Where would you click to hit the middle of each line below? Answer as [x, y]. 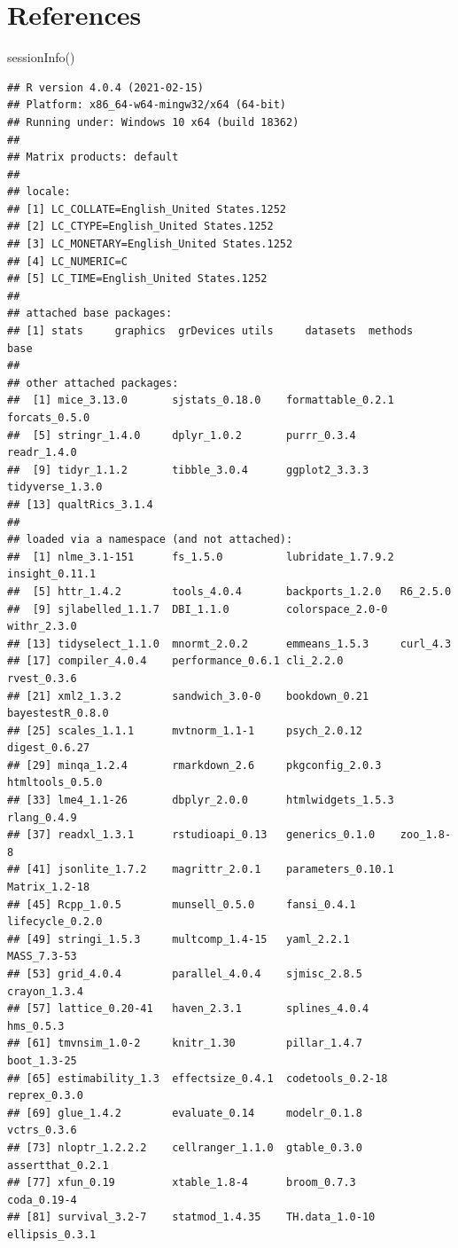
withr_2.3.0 [42, 627]
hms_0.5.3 [36, 1026]
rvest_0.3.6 [42, 678]
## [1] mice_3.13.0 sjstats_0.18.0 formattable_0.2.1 [201, 400]
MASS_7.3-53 [42, 957]
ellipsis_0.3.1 [52, 1234]
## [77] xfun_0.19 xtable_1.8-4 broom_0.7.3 [182, 1183]
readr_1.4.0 [42, 453]
